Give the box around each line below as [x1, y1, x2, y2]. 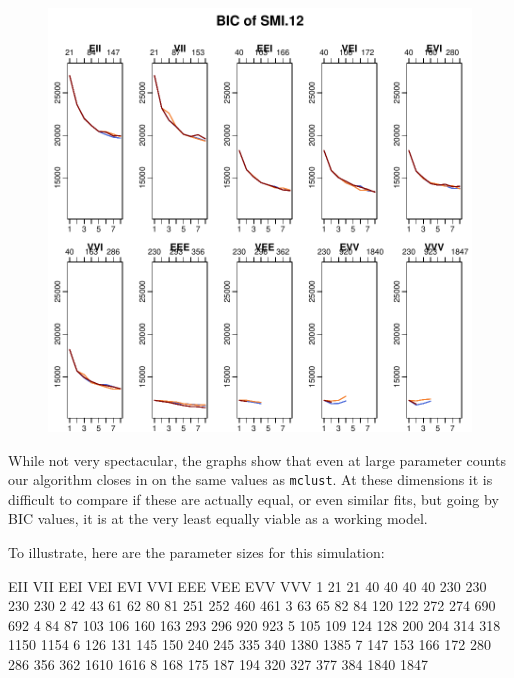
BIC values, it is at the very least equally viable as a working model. [8, 508, 428, 529]
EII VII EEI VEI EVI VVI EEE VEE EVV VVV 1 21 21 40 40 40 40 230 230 [8, 575, 487, 596]
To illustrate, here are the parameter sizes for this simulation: [8, 542, 385, 563]
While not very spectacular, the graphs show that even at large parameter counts [8, 449, 506, 470]
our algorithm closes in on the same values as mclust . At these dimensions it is [8, 469, 493, 490]
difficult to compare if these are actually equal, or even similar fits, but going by [8, 488, 499, 509]
